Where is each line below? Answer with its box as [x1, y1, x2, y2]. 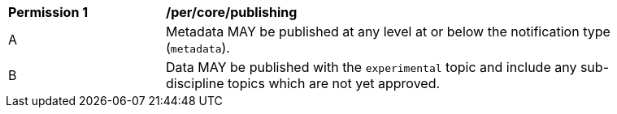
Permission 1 [8, 4, 89, 20]
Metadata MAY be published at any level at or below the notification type [166, 23, 610, 40]
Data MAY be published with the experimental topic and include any [166, 59, 577, 75]
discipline [166, 75, 224, 91]
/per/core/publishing [166, 4, 298, 20]
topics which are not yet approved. [227, 75, 441, 91]
